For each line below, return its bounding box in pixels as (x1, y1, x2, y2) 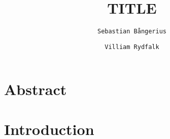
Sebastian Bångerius (97, 28, 167, 35)
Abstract (4, 79, 67, 100)
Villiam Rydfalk (105, 43, 159, 51)
